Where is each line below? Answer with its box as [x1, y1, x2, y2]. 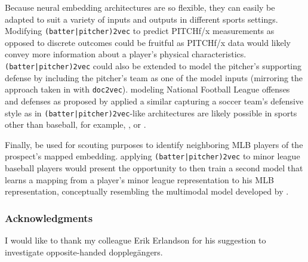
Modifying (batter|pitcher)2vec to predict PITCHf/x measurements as [5, 24, 275, 37]
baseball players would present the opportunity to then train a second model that [5, 162, 303, 174]
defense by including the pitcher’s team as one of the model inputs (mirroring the [5, 71, 303, 84]
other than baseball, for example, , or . [5, 118, 146, 131]
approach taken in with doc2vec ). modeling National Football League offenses [5, 83, 290, 95]
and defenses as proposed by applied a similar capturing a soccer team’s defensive [5, 94, 304, 107]
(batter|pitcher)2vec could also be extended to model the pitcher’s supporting [5, 60, 302, 72]
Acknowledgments [5, 210, 93, 225]
